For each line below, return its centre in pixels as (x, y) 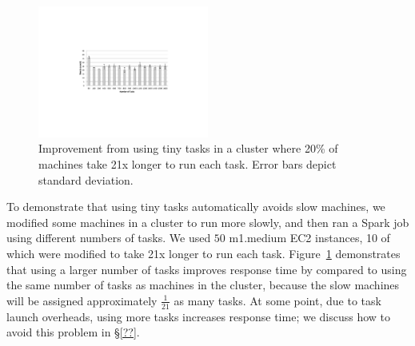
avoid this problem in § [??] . (73, 332)
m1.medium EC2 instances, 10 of (309, 238)
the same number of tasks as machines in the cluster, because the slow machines (203, 285)
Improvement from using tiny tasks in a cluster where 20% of (188, 148)
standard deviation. (86, 179)
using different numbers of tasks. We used (109, 238)
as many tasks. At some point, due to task (277, 300)
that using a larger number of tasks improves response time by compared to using (207, 269)
